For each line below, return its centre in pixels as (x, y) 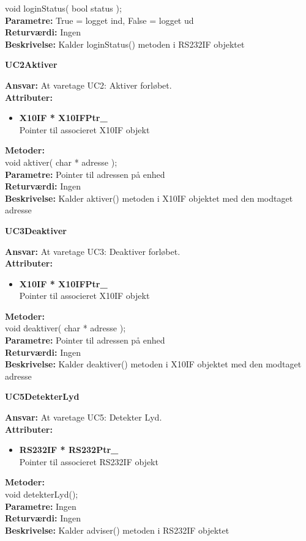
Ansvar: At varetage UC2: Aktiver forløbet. (88, 85)
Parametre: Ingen (41, 506)
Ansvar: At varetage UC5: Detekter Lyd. (84, 417)
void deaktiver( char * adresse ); (65, 328)
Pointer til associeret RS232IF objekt (89, 461)
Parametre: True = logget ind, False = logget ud (99, 20)
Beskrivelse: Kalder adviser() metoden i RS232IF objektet (117, 530)
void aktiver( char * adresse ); (61, 162)
